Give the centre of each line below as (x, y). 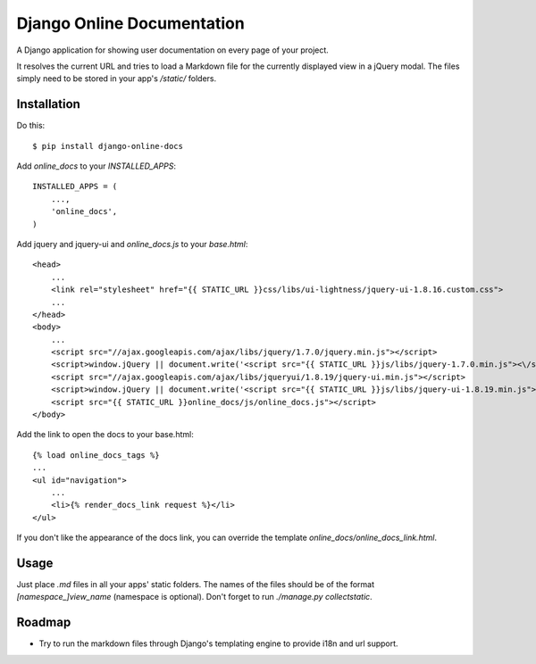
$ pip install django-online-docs (108, 146)
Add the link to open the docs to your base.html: (105, 435)
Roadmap (44, 622)
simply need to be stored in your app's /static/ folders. (117, 79)
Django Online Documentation (130, 23)
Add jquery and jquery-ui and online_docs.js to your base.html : (132, 244)
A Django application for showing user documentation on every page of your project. (173, 50)
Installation (48, 104)
